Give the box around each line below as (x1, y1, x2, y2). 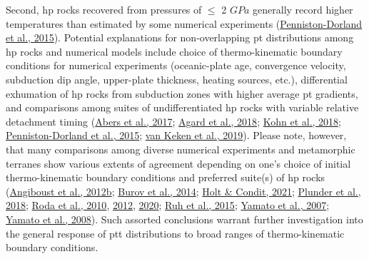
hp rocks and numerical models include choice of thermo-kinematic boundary (6, 44, 343, 59)
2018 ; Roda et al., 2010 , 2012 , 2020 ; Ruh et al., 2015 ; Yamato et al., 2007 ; (6, 198, 330, 213)
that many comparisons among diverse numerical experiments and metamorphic (6, 141, 355, 156)
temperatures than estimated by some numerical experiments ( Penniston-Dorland (6, 16, 363, 31)
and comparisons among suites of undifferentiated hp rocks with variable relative (6, 100, 359, 115)
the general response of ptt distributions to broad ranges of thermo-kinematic (6, 225, 345, 240)
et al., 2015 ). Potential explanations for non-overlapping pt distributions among (6, 30, 354, 45)
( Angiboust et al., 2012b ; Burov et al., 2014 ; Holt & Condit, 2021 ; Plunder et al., (6, 183, 361, 198)
